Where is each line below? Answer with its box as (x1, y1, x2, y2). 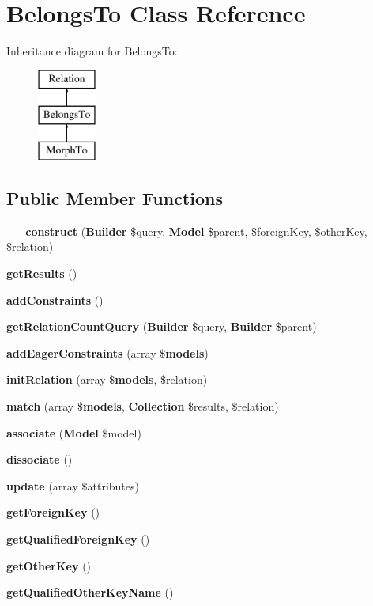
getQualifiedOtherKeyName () (6, 584, 174, 600)
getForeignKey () (6, 504, 100, 521)
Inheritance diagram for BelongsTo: (6, 43, 178, 59)
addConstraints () (6, 291, 104, 308)
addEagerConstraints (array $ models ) (6, 344, 209, 361)
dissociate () (6, 451, 73, 468)
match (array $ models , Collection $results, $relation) (6, 398, 279, 415)
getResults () (6, 265, 77, 282)
